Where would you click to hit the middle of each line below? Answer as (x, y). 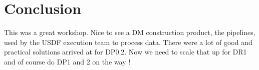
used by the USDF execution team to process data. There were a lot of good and (128, 42)
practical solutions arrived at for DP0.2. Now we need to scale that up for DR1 (125, 52)
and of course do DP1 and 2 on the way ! (67, 61)
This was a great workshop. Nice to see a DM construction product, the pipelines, (130, 32)
